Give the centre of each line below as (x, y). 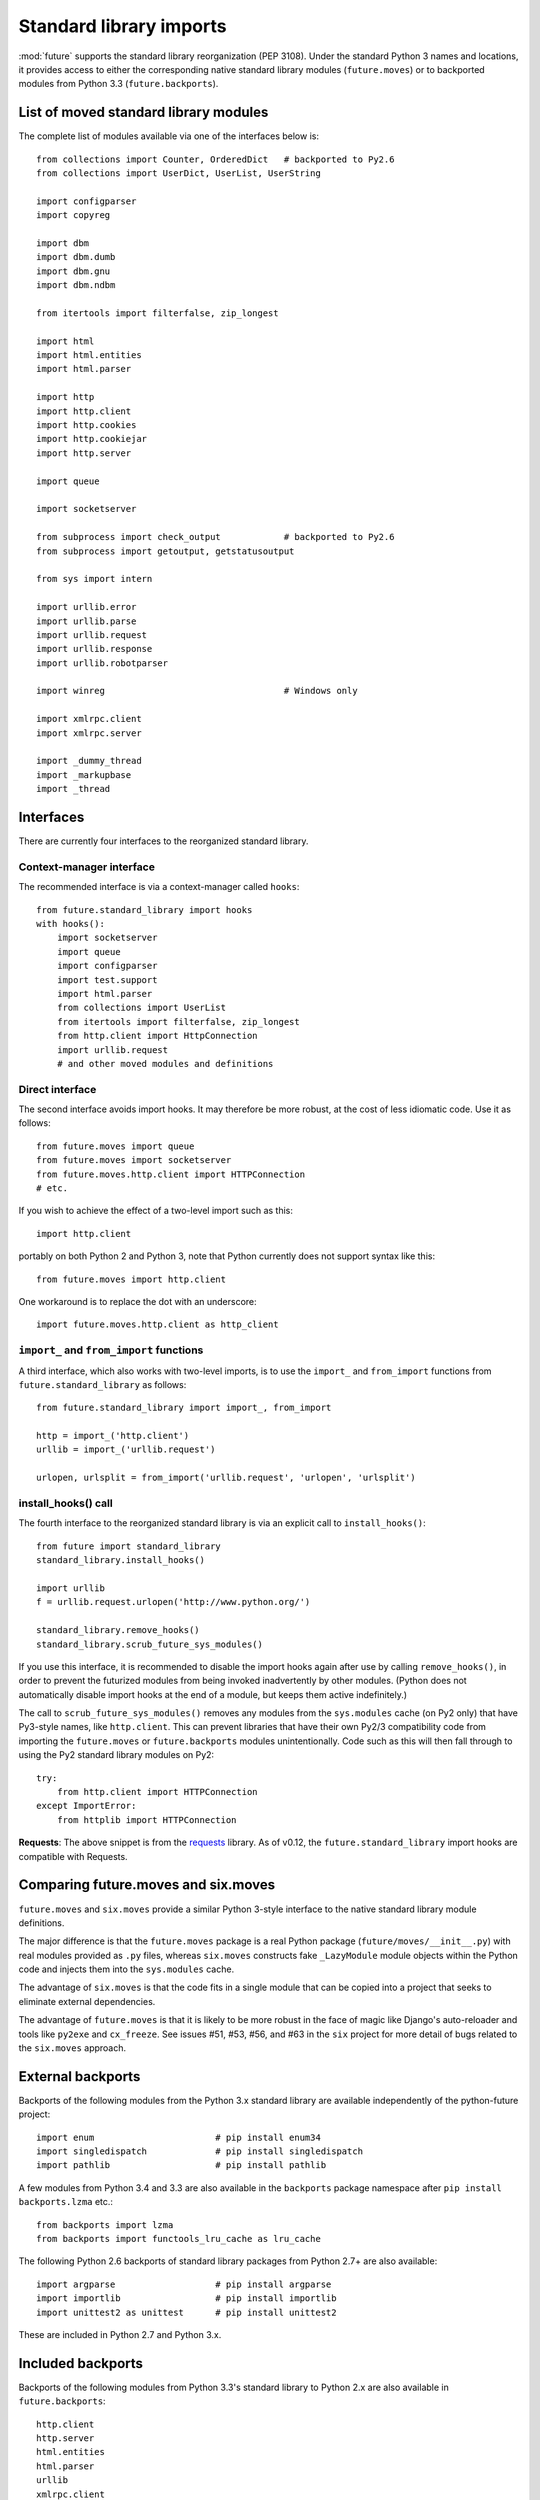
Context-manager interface (86, 867)
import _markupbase (84, 774)
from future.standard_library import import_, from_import (184, 1408)
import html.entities (89, 355)
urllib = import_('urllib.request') (126, 1449)
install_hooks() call (66, 1503)
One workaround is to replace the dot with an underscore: (137, 1301)
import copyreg (73, 215)
